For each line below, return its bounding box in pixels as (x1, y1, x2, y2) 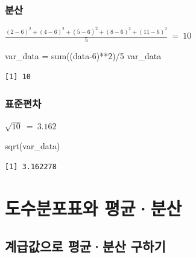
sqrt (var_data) (5, 140, 60, 152)
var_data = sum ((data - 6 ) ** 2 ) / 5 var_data (5, 50, 162, 62)
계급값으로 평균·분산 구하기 (5, 237, 166, 256)
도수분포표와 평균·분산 (5, 195, 182, 220)
